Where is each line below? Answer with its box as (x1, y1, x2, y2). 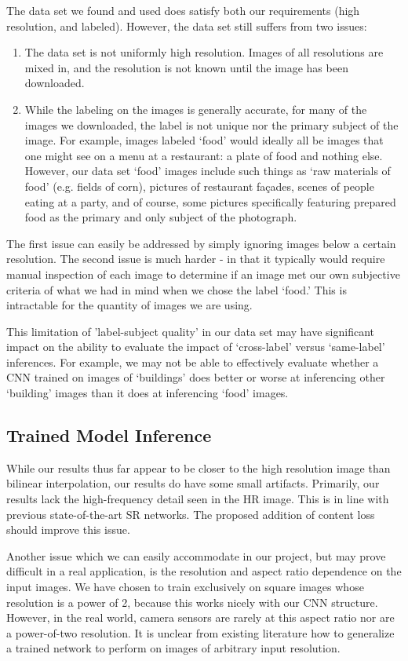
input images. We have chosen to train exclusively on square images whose (6, 579, 364, 595)
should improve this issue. (6, 521, 130, 538)
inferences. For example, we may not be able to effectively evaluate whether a (6, 353, 379, 370)
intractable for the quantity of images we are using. (6, 297, 253, 313)
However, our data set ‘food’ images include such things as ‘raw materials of (24, 163, 391, 179)
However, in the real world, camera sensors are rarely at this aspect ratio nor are (6, 609, 395, 626)
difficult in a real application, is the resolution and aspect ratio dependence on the (6, 563, 402, 579)
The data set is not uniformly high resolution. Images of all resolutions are (24, 44, 384, 60)
